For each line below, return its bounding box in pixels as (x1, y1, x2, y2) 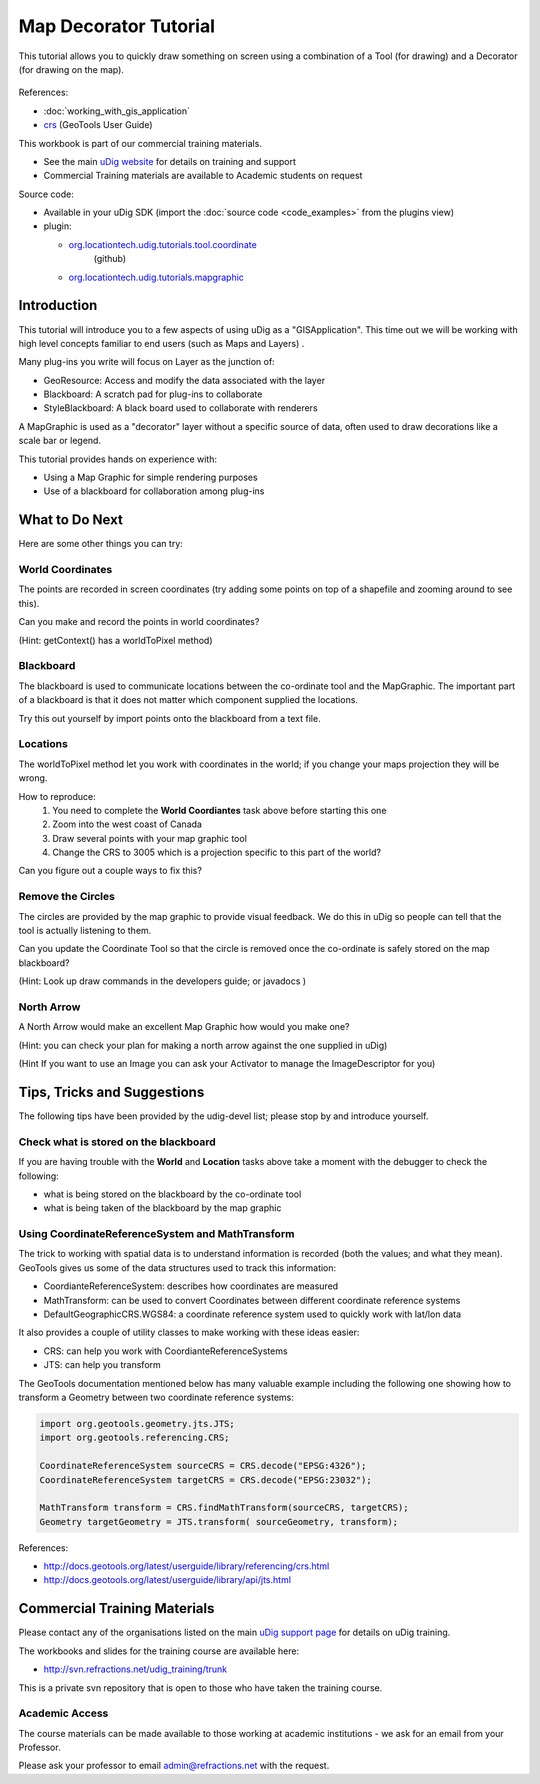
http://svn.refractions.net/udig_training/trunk (43, 1663, 228, 1675)
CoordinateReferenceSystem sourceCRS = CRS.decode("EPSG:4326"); (39, 1460, 367, 1472)
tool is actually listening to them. (18, 924, 152, 936)
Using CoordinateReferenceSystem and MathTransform (18, 1227, 295, 1241)
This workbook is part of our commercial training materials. (18, 137, 262, 149)
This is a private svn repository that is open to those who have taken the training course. (18, 1681, 383, 1694)
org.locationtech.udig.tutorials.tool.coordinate (68, 238, 257, 250)
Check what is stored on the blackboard (18, 1135, 217, 1149)
